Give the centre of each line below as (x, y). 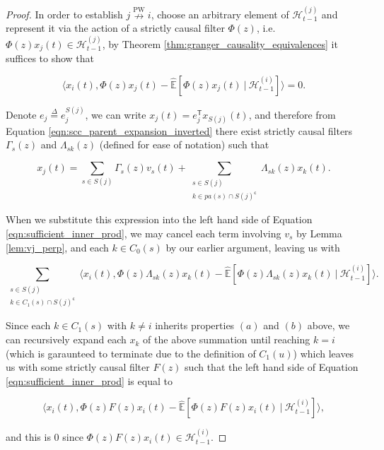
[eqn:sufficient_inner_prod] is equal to (89, 380)
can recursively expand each (66, 339)
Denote (21, 114)
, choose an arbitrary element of (220, 14)
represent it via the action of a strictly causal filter (115, 28)
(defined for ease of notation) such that (184, 144)
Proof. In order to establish (64, 14)
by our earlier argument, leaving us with (253, 247)
